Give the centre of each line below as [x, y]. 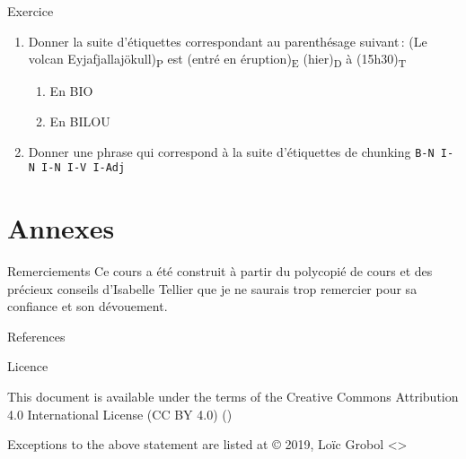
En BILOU [80, 121]
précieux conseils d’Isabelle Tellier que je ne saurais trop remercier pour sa [212, 288]
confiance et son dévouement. [88, 306]
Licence [28, 366]
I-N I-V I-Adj [84, 168]
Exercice [31, 11]
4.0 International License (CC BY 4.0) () [120, 414]
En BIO [71, 91]
